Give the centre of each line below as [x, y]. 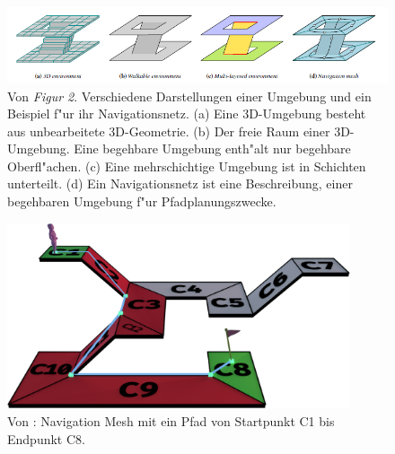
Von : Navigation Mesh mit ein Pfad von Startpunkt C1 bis [171, 421]
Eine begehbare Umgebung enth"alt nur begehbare [212, 148]
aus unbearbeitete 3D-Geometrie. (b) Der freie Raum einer [169, 131]
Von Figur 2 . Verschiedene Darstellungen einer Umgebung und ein [189, 96]
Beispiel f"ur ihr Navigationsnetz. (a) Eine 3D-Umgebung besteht [187, 113]
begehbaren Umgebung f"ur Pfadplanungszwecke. [142, 201]
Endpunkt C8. [46, 438]
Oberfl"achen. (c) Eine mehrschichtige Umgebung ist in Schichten [187, 166]
